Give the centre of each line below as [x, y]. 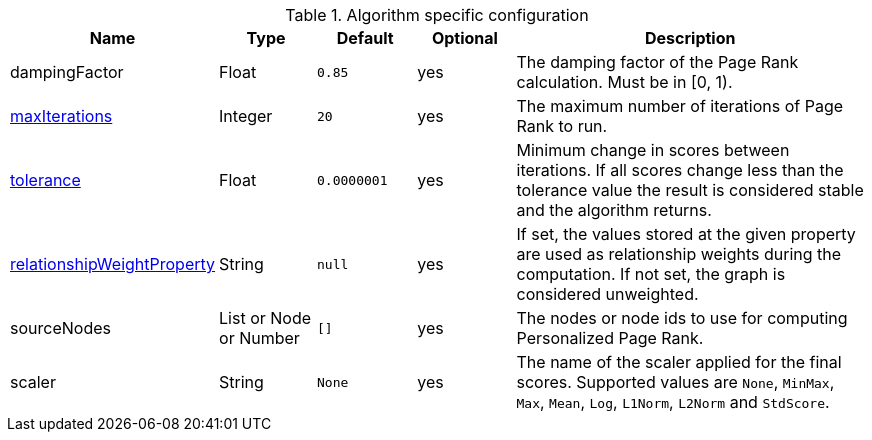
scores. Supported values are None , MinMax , [675, 382]
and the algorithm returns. [614, 210]
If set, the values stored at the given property [686, 234]
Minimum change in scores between [653, 150]
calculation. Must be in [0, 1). [624, 82]
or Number [259, 338]
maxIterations [61, 116]
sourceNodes [60, 328]
